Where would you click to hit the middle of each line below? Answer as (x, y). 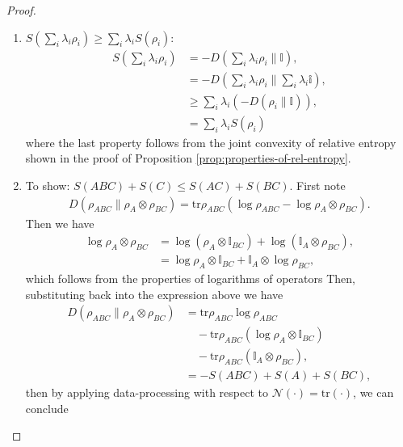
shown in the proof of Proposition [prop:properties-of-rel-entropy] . (188, 158)
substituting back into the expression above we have (154, 294)
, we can (374, 392)
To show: (48, 185)
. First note (317, 185)
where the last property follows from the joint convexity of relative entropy (211, 142)
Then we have (60, 223)
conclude (47, 408)
